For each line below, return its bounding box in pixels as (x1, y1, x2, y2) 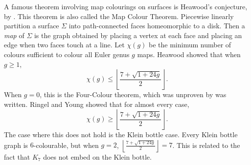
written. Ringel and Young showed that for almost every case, (4, 99, 189, 109)
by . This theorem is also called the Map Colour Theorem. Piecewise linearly (4, 11, 234, 21)
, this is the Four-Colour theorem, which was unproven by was (40, 89, 227, 100)
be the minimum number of (149, 40, 231, 50)
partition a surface (4, 21, 59, 31)
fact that (4, 151, 30, 162)
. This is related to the (172, 140, 240, 150)
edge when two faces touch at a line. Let (4, 40, 125, 50)
